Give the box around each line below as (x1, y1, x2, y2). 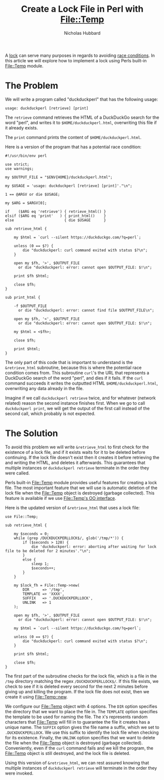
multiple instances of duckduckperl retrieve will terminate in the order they (5, 765, 157, 771)
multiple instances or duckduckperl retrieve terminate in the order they (5, 465, 149, 470)
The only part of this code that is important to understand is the (5, 359, 133, 365)
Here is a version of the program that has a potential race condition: (5, 144, 142, 150)
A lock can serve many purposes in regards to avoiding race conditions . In (5, 52, 155, 58)
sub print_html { (5, 295, 41, 300)
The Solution (5, 428, 58, 439)
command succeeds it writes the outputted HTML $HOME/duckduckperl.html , (5, 380, 158, 386)
